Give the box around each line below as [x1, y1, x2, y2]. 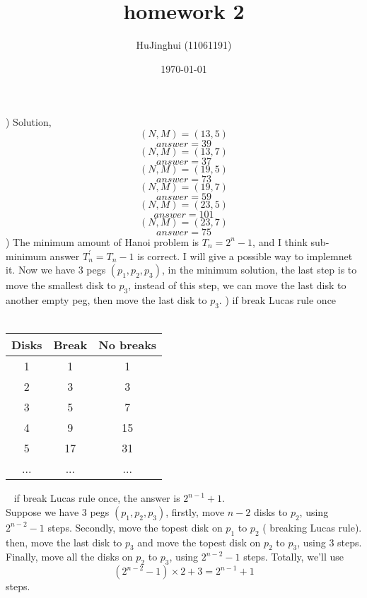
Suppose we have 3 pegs [6, 504, 110, 519]
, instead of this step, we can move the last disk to [128, 278, 346, 293]
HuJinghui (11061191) [136, 37, 232, 52]
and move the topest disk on [137, 534, 261, 549]
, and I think [252, 234, 308, 249]
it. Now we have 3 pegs [6, 262, 106, 277]
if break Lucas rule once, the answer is [13, 491, 180, 505]
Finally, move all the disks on [6, 549, 133, 564]
